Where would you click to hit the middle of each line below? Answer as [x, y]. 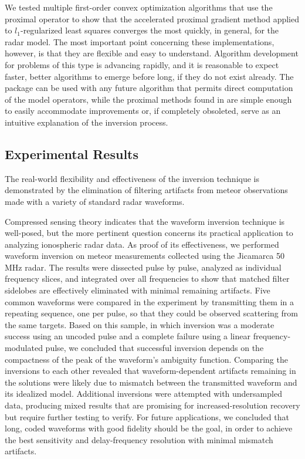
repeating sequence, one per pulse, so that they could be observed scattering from [151, 313]
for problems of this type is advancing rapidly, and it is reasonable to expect [142, 64]
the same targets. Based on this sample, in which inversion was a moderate [140, 324]
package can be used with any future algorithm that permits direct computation [149, 88]
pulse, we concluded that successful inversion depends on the [155, 348]
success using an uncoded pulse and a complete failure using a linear [128, 336]
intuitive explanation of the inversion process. [87, 122]
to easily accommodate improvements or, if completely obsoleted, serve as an [143, 111]
